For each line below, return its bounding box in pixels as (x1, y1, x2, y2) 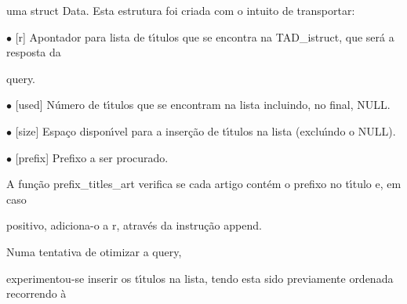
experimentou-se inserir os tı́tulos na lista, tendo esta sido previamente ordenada (6, 270, 394, 286)
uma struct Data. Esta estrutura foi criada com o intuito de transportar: (6, 2, 355, 18)
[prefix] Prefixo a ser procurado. (15, 149, 169, 165)
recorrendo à (6, 285, 67, 302)
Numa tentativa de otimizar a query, (6, 243, 182, 259)
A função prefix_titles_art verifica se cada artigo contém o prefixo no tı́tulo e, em (6, 176, 402, 192)
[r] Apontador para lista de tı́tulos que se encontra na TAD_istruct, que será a (15, 28, 394, 45)
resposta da (6, 44, 61, 60)
